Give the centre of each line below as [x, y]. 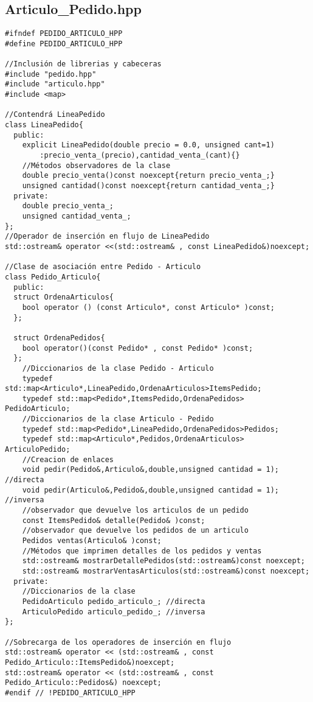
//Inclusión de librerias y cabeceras [83, 64]
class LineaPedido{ [44, 125]
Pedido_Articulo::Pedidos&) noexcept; [83, 683]
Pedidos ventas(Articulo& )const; [92, 541]
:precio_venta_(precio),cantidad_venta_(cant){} [140, 156]
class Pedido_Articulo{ [53, 277]
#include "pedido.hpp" [51, 74]
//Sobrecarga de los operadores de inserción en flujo [118, 642]
